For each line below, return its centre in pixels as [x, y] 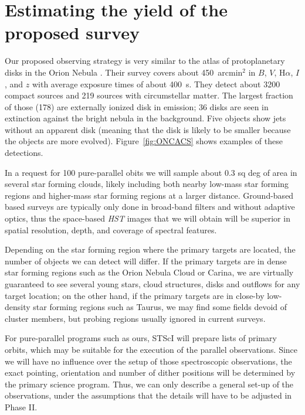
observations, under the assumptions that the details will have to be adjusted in [148, 395]
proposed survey [72, 33]
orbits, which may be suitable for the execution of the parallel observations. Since [151, 349]
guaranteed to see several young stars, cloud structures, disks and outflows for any [152, 284]
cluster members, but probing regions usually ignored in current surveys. [135, 318]
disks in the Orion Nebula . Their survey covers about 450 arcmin [124, 72]
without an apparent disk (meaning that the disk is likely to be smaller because [148, 129]
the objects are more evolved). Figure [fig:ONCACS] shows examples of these [144, 141]
